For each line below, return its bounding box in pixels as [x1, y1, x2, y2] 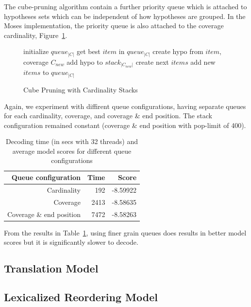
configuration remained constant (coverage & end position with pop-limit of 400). [4, 120, 246, 130]
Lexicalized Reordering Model [4, 289, 158, 305]
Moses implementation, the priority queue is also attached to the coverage [4, 20, 224, 31]
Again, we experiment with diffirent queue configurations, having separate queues [4, 101, 246, 111]
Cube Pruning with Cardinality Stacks [23, 84, 138, 94]
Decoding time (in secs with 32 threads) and [6, 136, 138, 146]
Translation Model [4, 261, 99, 276]
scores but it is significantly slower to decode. [4, 237, 138, 247]
